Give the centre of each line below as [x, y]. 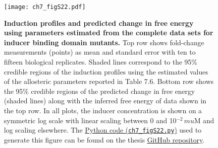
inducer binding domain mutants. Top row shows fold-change [104, 42]
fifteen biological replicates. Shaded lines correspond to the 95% [101, 62]
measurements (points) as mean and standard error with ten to [100, 52]
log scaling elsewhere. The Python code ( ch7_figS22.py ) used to [103, 130]
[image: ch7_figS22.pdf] [45, 7]
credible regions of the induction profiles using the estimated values [106, 71]
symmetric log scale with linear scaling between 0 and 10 [90, 120]
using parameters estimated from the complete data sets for [109, 33]
